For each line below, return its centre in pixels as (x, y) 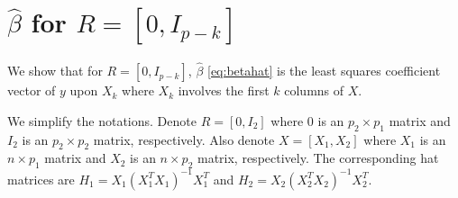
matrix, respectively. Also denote (184, 139)
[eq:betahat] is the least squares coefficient (324, 71)
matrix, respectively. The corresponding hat (318, 158)
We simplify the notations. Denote (102, 120)
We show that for (55, 71)
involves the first (224, 90)
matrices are (41, 179)
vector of (32, 90)
